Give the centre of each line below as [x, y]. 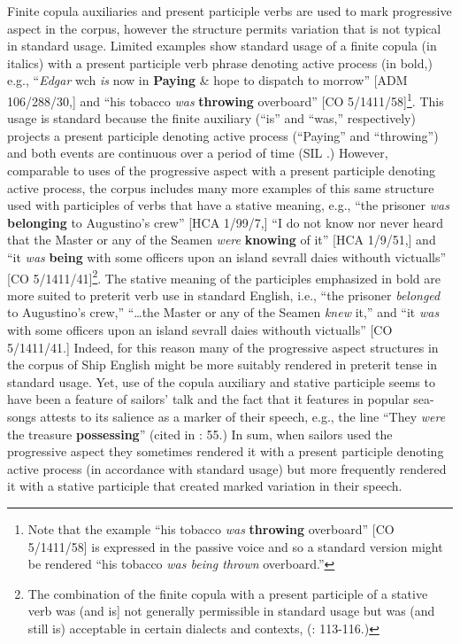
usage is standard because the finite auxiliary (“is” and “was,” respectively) [211, 118]
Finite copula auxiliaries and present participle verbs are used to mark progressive [230, 11]
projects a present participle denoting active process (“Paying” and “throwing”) [223, 135]
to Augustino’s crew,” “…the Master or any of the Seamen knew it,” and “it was [223, 312]
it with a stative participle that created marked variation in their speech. [205, 486]
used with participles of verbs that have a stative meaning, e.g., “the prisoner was [228, 205]
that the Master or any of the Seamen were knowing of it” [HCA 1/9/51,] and [222, 240]
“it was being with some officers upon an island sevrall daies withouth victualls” [227, 256]
